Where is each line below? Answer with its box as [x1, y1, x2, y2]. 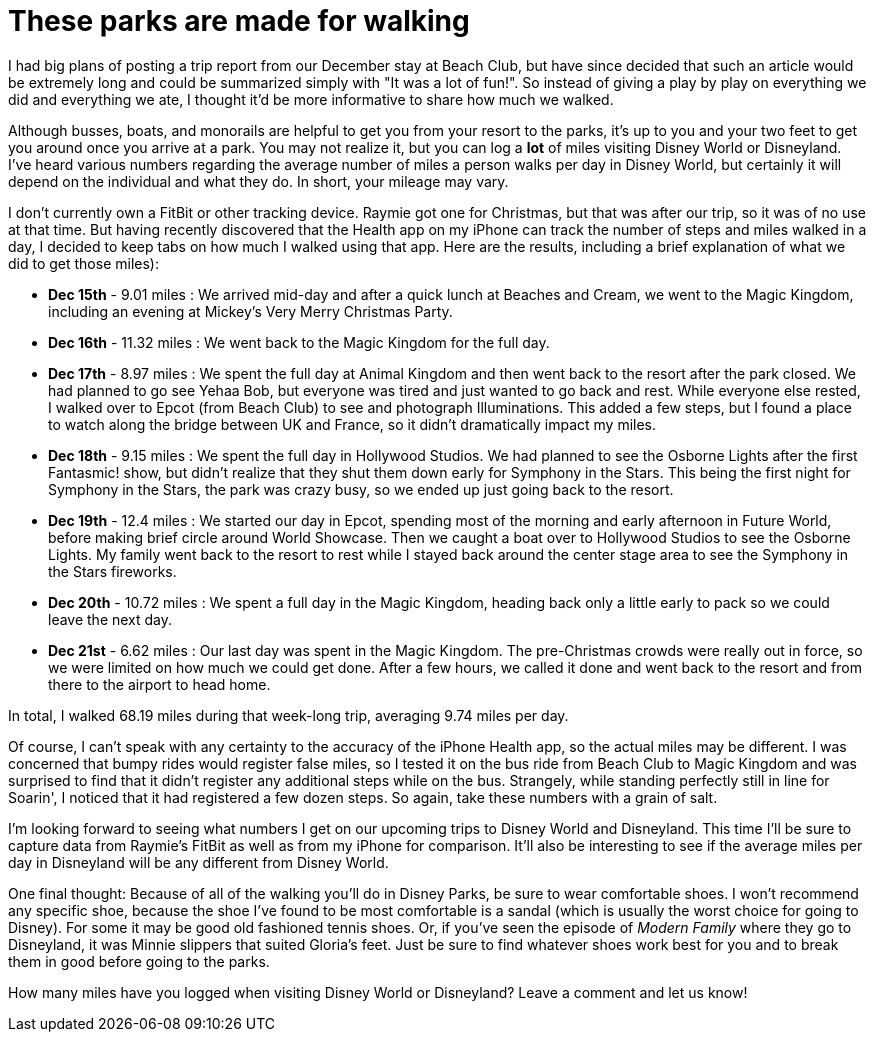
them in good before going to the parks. [8, 952, 270, 970]
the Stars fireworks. [48, 562, 177, 580]
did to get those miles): [8, 254, 159, 272]
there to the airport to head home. [48, 675, 271, 693]
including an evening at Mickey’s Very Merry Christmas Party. [48, 302, 453, 320]
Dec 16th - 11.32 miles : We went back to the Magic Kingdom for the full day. [48, 333, 550, 351]
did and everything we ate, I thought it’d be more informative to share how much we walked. [8, 90, 614, 108]
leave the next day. [48, 610, 173, 628]
